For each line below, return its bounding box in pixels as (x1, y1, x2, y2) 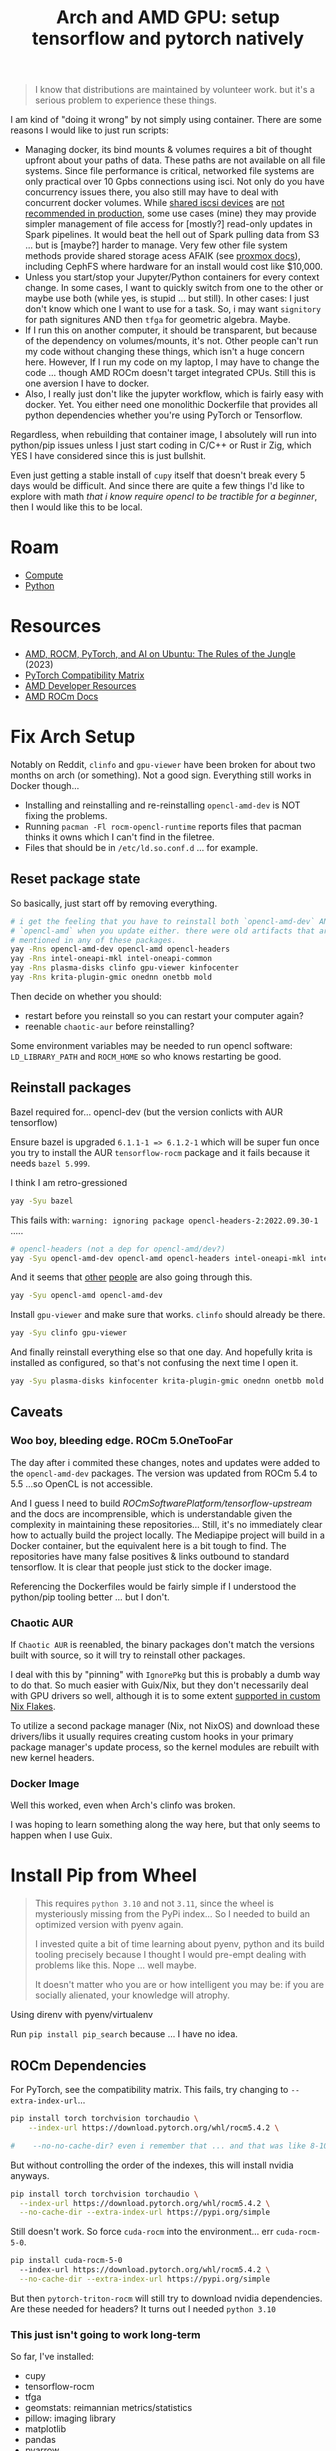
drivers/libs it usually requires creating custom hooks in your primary (10, 1730, 294, 1742)
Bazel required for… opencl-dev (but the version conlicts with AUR (10, 1106, 283, 1118)
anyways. (10, 2169, 50, 2181)
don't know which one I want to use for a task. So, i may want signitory (24, 303, 322, 315)
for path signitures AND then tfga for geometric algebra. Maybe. (24, 314, 291, 326)
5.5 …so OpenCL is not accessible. (10, 1477, 153, 1490)
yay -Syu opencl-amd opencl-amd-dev (10, 1291, 163, 1301)
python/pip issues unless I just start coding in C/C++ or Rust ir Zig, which (10, 439, 312, 451)
